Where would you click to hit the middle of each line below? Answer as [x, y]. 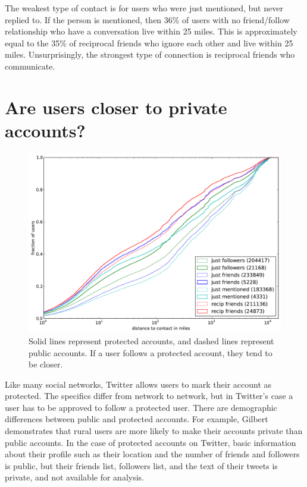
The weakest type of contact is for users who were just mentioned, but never [144, 8]
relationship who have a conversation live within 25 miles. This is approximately [151, 31]
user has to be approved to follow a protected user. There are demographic [141, 407]
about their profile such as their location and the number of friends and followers [152, 454]
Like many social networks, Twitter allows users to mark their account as [138, 384]
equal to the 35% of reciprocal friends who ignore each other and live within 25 [149, 43]
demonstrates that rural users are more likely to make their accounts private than [154, 431]
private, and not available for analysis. [74, 477]
